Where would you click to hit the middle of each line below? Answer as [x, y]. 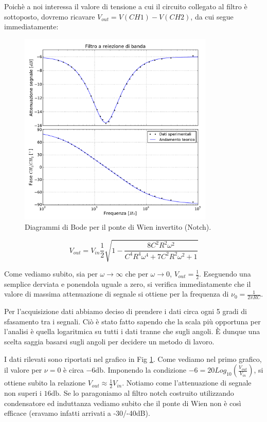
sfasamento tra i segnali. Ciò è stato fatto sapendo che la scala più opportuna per [132, 321]
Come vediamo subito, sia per [51, 273]
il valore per [23, 370]
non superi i [23, 393]
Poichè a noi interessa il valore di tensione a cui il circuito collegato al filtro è [126, 6]
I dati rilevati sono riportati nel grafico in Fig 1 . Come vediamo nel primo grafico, [133, 359]
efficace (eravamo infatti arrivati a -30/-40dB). [77, 413]
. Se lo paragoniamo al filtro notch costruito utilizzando [147, 393]
